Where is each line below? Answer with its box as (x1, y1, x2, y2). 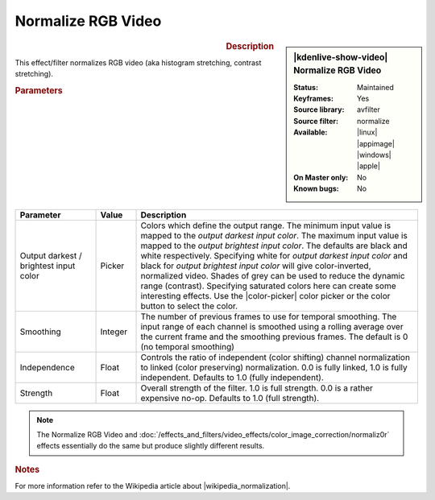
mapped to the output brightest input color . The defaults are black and (140, 240, 408, 251)
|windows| (357, 150, 391, 160)
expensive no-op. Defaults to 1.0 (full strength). (140, 392, 320, 403)
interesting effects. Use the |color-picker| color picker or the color (140, 290, 391, 301)
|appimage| (357, 138, 395, 148)
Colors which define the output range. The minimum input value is (140, 220, 391, 231)
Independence (19, 362, 76, 373)
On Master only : (293, 172, 349, 182)
